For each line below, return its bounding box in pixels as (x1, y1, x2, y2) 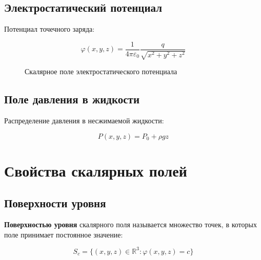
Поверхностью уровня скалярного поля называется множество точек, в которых (4, 219, 257, 230)
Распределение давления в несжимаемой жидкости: (4, 115, 164, 126)
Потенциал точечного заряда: (4, 24, 95, 34)
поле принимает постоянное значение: (4, 229, 123, 240)
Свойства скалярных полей (4, 160, 187, 181)
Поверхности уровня (4, 195, 106, 211)
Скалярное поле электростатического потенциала (25, 66, 177, 77)
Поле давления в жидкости (4, 91, 139, 107)
